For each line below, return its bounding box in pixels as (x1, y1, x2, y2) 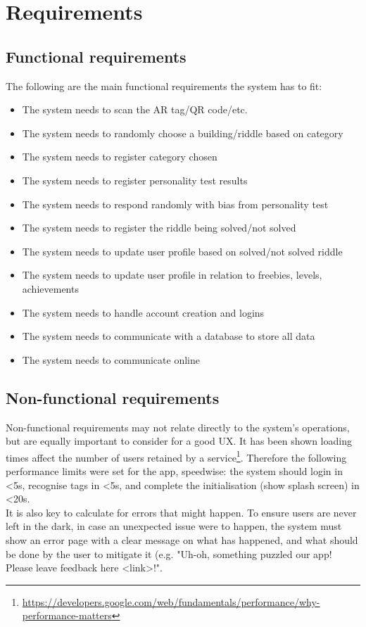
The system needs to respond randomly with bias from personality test (22, 196, 329, 211)
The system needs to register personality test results (22, 172, 248, 187)
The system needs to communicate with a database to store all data (22, 329, 315, 343)
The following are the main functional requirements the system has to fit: (6, 78, 322, 93)
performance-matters (22, 608, 112, 623)
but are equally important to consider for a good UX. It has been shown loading (6, 433, 352, 448)
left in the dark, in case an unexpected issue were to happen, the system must (6, 519, 342, 533)
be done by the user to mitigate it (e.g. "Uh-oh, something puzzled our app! (6, 546, 332, 561)
